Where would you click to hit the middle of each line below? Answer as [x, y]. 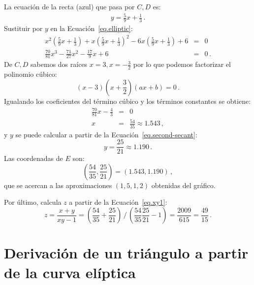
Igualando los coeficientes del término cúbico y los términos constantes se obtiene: [127, 101]
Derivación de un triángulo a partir [126, 253]
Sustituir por [23, 28]
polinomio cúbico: [31, 74]
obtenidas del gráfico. [183, 185]
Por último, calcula [33, 202]
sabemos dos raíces [59, 64]
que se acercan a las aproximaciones [58, 185]
